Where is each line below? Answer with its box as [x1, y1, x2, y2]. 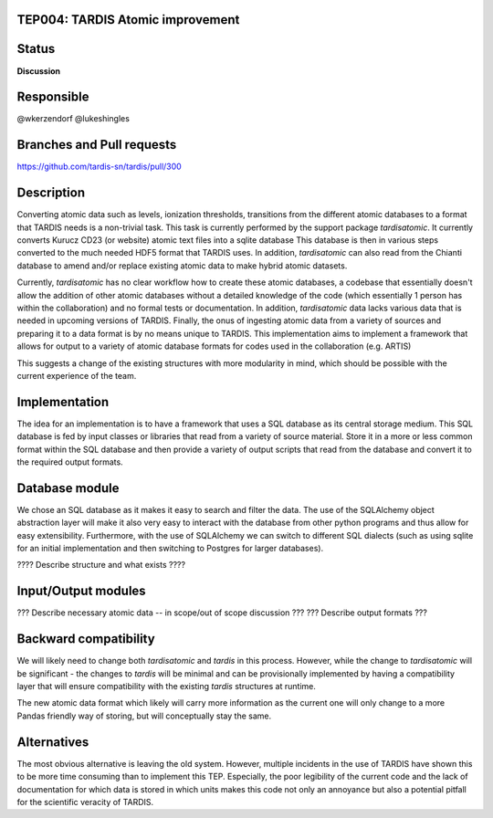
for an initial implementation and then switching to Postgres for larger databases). [16, 543, 324, 554]
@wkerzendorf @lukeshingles [16, 113, 130, 124]
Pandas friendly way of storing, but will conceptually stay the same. [16, 710, 272, 721]
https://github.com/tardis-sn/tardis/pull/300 [16, 161, 182, 173]
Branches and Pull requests [16, 137, 177, 152]
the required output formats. [16, 456, 123, 467]
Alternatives [16, 734, 89, 750]
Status [16, 41, 56, 57]
